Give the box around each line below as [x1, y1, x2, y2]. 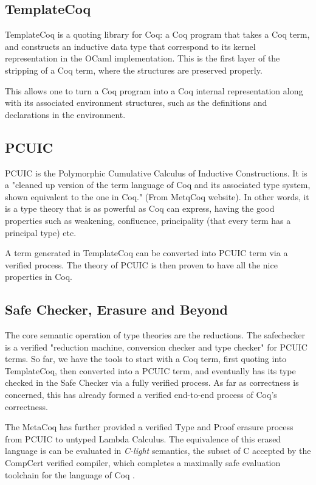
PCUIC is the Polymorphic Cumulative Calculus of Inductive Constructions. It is [5, 166, 307, 179]
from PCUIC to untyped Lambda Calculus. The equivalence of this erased [5, 432, 281, 445]
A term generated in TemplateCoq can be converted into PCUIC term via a [5, 246, 288, 259]
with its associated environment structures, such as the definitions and [5, 96, 267, 109]
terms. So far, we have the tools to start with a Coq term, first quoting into [5, 352, 287, 365]
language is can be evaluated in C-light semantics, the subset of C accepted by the [5, 444, 311, 457]
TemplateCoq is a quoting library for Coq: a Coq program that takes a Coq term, [5, 28, 310, 41]
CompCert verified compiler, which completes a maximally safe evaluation [5, 456, 281, 469]
